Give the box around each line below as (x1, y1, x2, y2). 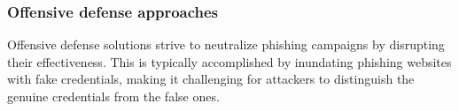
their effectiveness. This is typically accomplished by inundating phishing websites (7, 52, 452, 70)
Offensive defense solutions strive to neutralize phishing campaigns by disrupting (7, 35, 445, 54)
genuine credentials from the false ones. (7, 87, 220, 105)
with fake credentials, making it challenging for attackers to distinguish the (7, 70, 415, 88)
